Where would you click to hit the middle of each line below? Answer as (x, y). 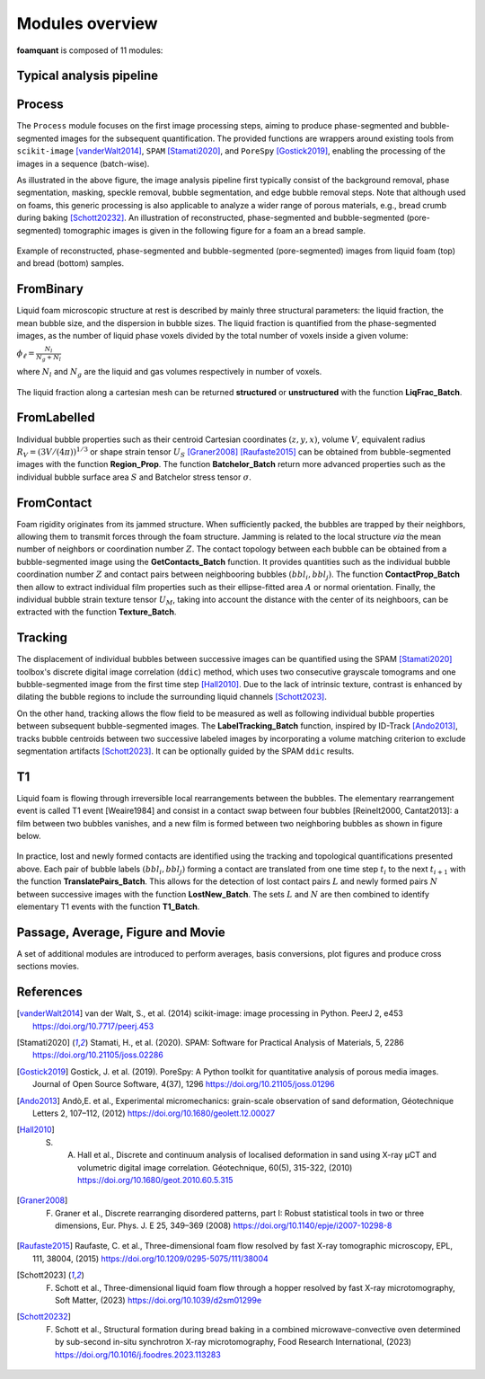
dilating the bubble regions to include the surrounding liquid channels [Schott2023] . (172, 697)
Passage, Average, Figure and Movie (121, 932)
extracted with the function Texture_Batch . (97, 612)
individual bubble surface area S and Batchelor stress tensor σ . (134, 477)
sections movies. (48, 967)
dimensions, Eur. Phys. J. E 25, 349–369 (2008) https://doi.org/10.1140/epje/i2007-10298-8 (224, 1225)
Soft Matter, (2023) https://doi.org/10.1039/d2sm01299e (159, 1300)
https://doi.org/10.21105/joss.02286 (98, 1055)
